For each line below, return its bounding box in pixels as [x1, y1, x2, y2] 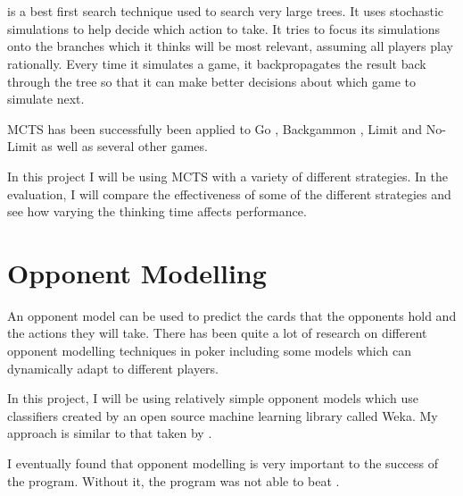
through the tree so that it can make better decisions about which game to [7, 71, 417, 90]
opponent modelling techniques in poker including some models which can [7, 341, 411, 360]
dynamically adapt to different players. [7, 358, 219, 377]
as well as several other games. [41, 137, 208, 156]
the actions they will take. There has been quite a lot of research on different [7, 324, 427, 342]
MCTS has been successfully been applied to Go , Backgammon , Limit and [7, 119, 423, 138]
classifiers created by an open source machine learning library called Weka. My [7, 406, 438, 425]
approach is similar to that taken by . [7, 424, 212, 442]
